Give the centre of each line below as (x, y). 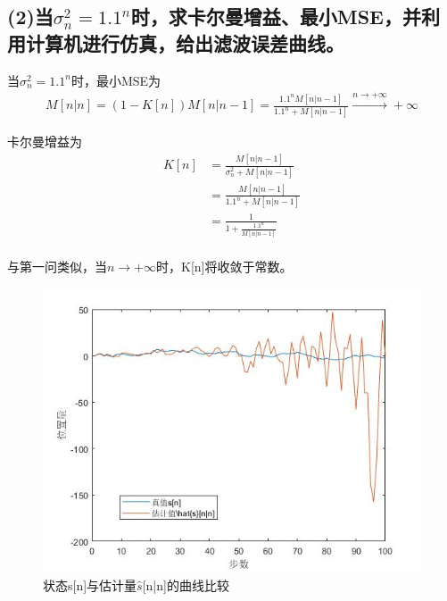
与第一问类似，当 (57, 267)
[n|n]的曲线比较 (186, 584)
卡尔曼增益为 (45, 142)
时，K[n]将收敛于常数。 (224, 267)
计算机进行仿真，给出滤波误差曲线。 (185, 42)
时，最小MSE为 (116, 80)
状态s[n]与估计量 (90, 584)
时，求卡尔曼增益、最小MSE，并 (276, 17)
